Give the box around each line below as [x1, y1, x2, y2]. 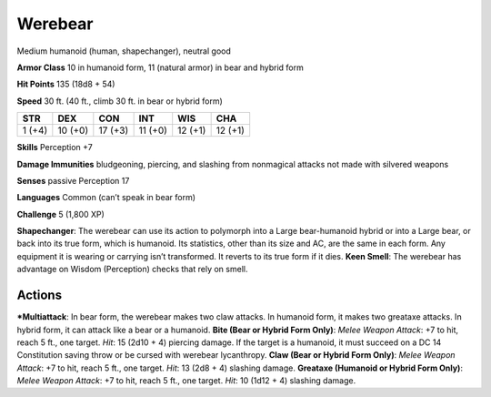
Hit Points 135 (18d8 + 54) [16, 78, 115, 90]
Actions [16, 288, 63, 303]
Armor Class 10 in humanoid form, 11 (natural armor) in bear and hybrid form [16, 62, 304, 73]
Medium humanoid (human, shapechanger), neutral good [16, 46, 231, 56]
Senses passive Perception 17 [16, 175, 130, 186]
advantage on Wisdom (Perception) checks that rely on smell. [16, 264, 248, 275]
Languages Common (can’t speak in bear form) [16, 192, 195, 203]
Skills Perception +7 [16, 142, 93, 153]
